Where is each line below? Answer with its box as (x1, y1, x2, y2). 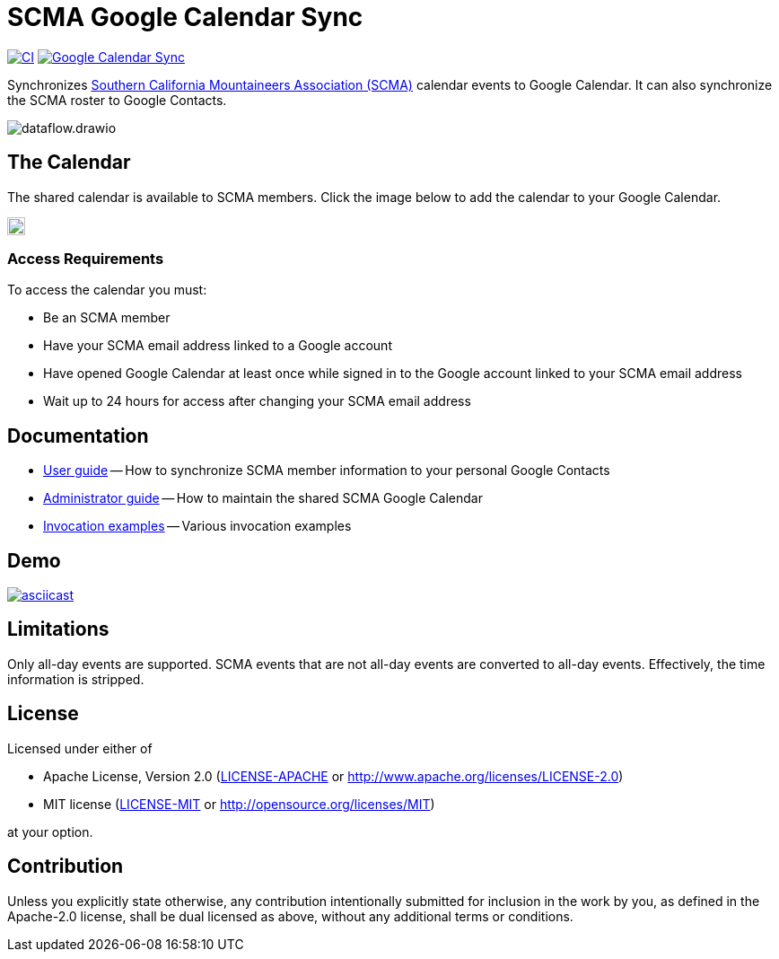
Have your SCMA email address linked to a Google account (43, 338, 392, 354)
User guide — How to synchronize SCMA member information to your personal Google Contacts (43, 462, 610, 479)
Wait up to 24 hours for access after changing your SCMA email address (43, 393, 471, 409)
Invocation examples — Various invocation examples (43, 518, 352, 534)
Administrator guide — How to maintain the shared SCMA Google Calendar (43, 490, 483, 506)
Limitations (7, 618, 109, 641)
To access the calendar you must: (7, 282, 207, 298)
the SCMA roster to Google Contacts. (7, 92, 227, 108)
